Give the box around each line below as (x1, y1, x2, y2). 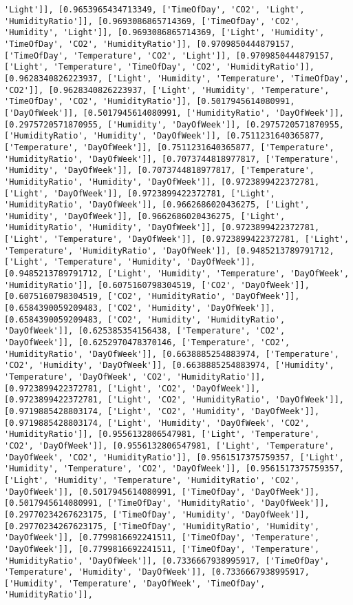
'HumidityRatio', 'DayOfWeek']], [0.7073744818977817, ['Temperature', (4, 154, 339, 164)
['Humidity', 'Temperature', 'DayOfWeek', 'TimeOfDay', (4, 578, 266, 588)
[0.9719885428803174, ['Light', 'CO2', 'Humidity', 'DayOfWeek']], (4, 406, 320, 416)
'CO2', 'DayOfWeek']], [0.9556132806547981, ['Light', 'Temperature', (4, 440, 334, 451)
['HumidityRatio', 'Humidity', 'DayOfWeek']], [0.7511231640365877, (4, 131, 325, 141)
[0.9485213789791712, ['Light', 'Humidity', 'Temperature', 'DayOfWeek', (4, 269, 350, 279)
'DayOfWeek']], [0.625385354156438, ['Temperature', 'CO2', (4, 326, 286, 336)
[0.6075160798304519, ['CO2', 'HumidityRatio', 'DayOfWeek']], (4, 291, 300, 302)
